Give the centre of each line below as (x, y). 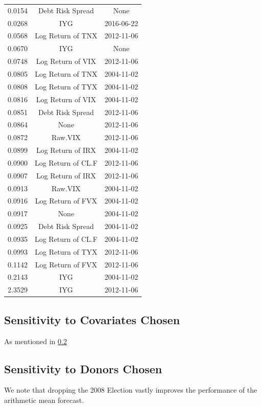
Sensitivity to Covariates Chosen (92, 319)
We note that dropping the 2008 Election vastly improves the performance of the (131, 390)
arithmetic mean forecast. (44, 400)
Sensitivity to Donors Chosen (83, 368)
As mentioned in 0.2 (35, 341)
